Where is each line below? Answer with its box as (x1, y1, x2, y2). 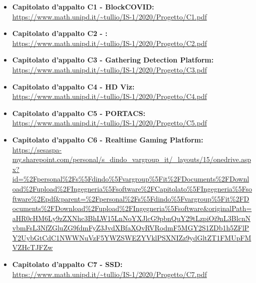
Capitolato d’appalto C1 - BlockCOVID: (12, 1, 154, 11)
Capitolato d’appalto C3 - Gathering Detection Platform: (12, 54, 214, 65)
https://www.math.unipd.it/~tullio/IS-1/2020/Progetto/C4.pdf (12, 91, 207, 101)
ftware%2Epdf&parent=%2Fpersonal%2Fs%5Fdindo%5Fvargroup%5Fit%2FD (12, 193, 250, 203)
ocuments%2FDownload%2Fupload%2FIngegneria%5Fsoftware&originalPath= (12, 203, 252, 213)
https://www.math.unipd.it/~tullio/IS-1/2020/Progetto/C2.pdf (12, 37, 207, 48)
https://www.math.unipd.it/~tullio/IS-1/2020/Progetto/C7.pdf (12, 268, 207, 279)
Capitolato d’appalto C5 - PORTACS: (12, 107, 146, 118)
